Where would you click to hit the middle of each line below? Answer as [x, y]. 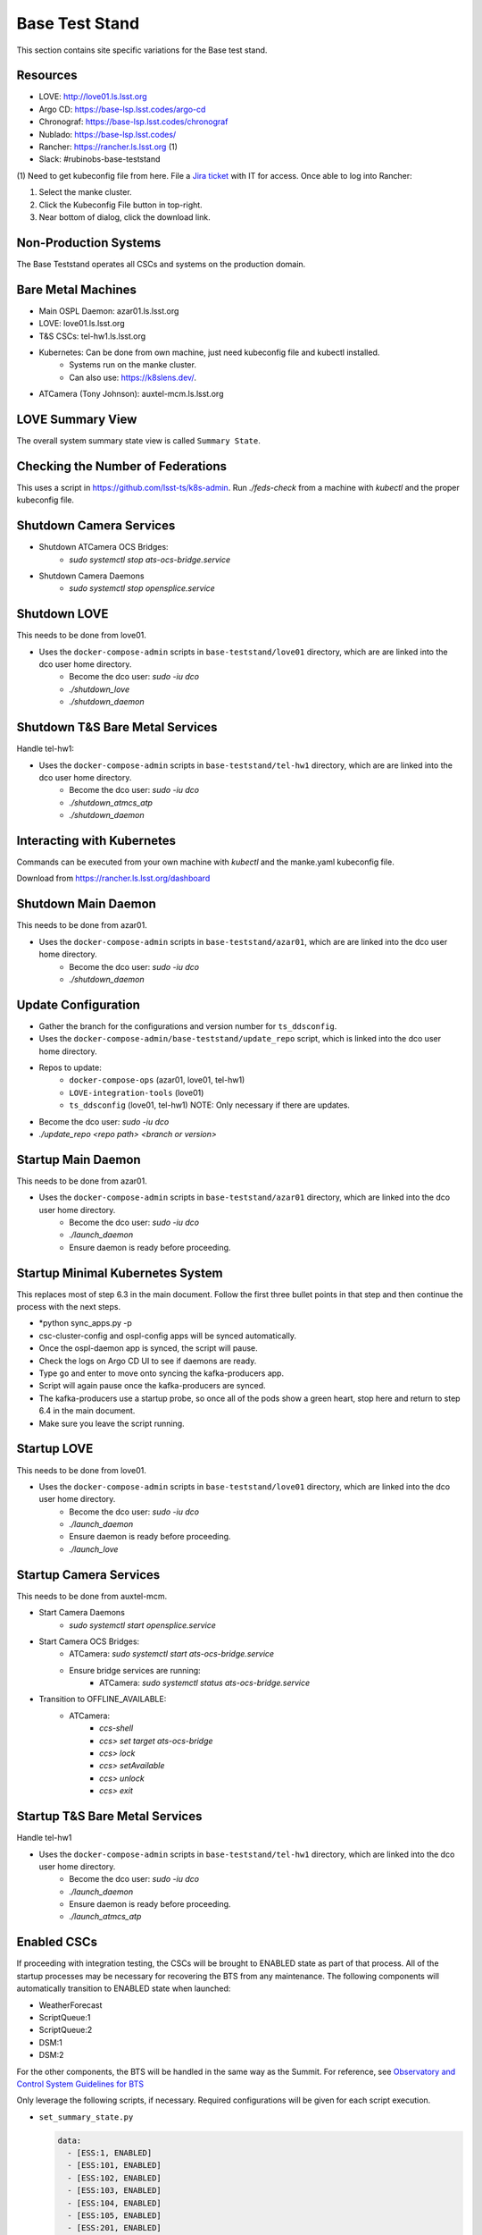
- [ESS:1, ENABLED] [110, 2153]
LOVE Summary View [77, 419]
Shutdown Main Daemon [86, 904]
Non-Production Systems [89, 243]
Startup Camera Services [88, 1575]
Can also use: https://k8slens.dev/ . [133, 377]
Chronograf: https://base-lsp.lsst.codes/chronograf [133, 122]
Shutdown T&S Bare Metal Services [117, 727]
